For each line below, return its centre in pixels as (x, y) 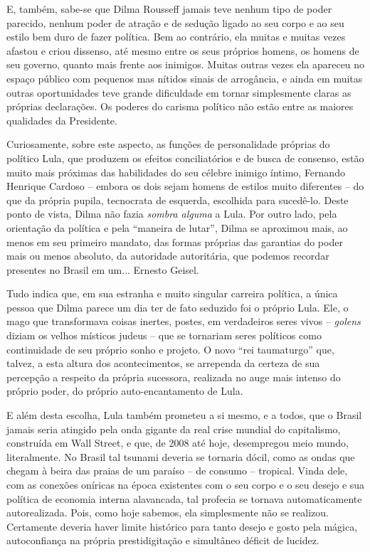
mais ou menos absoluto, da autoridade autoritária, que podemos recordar (168, 256)
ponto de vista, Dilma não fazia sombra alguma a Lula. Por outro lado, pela (172, 214)
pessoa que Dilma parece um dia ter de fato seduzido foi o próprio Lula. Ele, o (178, 307)
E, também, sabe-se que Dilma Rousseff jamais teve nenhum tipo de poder (169, 9)
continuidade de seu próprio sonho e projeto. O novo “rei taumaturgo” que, (170, 349)
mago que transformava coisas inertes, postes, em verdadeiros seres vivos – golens (184, 321)
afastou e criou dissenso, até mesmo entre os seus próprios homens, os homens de (183, 50)
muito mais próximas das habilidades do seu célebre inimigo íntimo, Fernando (176, 172)
